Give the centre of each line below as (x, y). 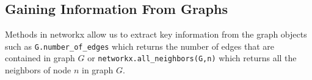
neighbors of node (38, 70)
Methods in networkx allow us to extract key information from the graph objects (156, 34)
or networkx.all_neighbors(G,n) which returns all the (192, 58)
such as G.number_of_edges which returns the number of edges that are (140, 46)
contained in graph (40, 58)
